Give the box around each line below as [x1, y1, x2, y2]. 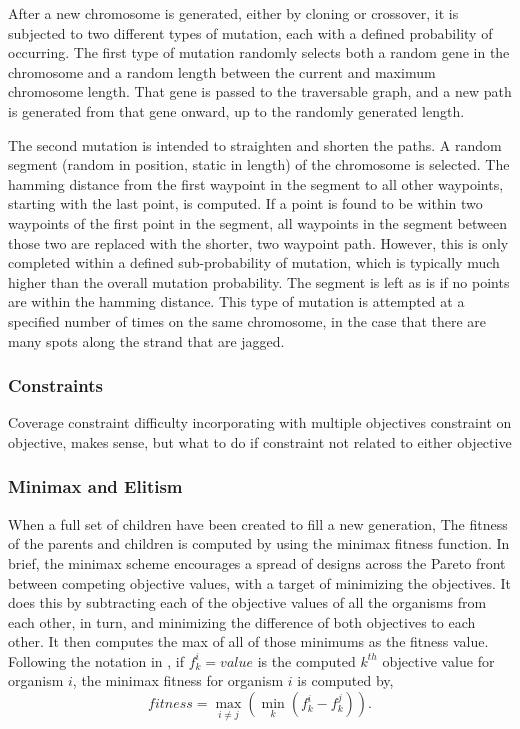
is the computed [257, 650, 356, 671]
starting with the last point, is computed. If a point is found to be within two [8, 193, 483, 214]
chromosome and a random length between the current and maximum [8, 61, 436, 82]
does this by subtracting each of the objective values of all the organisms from [8, 592, 487, 613]
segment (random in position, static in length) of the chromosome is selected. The [8, 154, 510, 175]
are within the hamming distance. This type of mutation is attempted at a [8, 291, 465, 312]
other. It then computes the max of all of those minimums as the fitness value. [8, 631, 489, 652]
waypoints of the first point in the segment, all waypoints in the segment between [8, 212, 507, 233]
